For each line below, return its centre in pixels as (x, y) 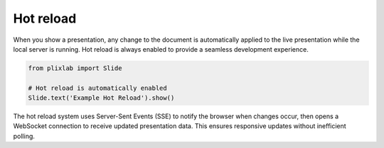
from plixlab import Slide (75, 68)
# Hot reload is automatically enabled (97, 88)
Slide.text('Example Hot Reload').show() (101, 98)
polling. (24, 136)
